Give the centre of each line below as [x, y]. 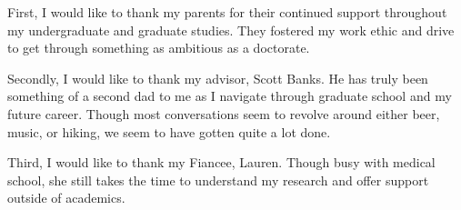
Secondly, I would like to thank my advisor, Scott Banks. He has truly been [218, 78]
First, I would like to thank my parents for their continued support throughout [227, 12]
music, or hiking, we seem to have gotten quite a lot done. [169, 131]
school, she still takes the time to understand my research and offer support [218, 180]
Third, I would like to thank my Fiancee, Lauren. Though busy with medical [221, 162]
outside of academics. [66, 198]
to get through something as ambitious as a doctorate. [159, 48]
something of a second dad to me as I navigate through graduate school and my [230, 96]
